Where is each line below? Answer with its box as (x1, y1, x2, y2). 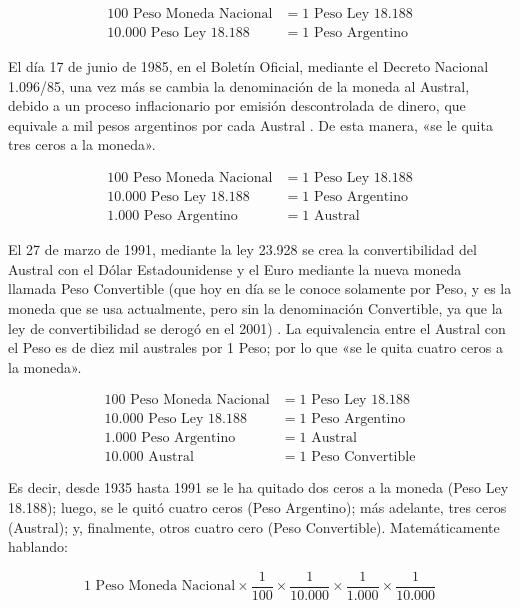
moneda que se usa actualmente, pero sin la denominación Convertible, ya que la (8, 297, 503, 318)
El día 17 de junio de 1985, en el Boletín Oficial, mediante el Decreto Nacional (8, 56, 489, 77)
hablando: (8, 536, 68, 557)
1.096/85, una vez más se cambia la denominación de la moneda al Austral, (8, 75, 470, 96)
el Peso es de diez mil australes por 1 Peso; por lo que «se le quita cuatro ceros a (8, 337, 503, 358)
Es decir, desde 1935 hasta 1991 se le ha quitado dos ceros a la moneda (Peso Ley (8, 477, 509, 498)
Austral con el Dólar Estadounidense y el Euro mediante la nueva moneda (8, 258, 462, 279)
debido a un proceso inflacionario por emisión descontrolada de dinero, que (8, 95, 466, 116)
